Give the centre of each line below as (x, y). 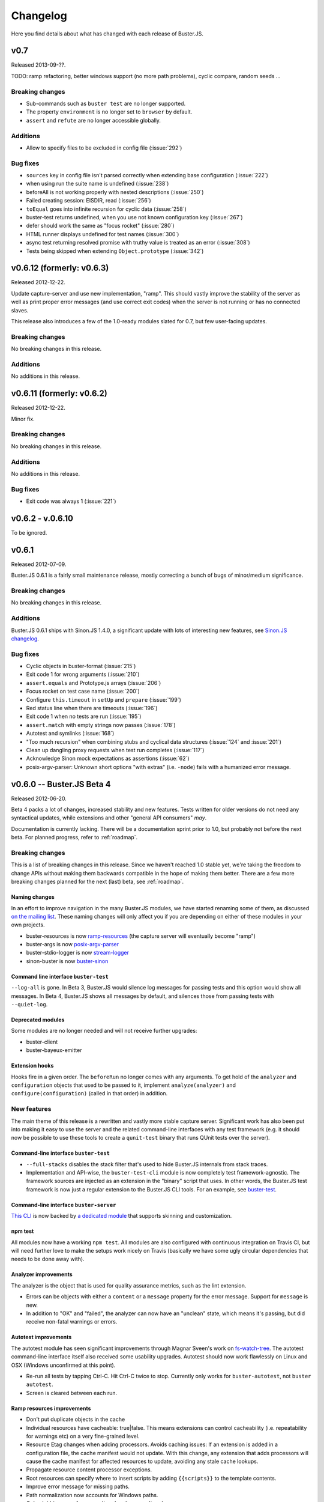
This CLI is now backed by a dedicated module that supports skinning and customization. (121, 1216)
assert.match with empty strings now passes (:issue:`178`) (101, 725)
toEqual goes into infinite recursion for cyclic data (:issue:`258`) (106, 209)
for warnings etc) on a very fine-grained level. (83, 1436)
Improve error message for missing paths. (78, 1486)
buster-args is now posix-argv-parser (73, 944)
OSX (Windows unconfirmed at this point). (63, 1365)
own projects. (28, 925)
